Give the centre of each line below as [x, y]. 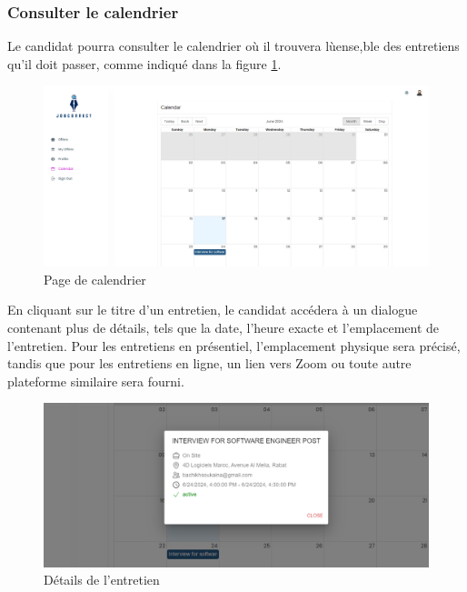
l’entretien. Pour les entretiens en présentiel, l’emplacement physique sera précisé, [234, 345]
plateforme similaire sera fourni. [96, 381]
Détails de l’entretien [102, 580]
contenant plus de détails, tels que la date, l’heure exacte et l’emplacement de [224, 327]
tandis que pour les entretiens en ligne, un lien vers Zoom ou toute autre [209, 363]
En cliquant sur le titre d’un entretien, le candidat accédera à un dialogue [213, 310]
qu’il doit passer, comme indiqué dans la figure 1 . [144, 63]
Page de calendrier [95, 279]
